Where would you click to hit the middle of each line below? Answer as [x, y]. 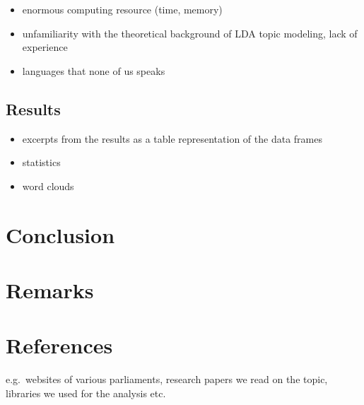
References [59, 345]
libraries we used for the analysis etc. [86, 393]
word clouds [48, 186]
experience [45, 47]
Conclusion [60, 234]
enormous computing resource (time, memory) [122, 9]
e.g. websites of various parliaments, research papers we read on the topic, [167, 379]
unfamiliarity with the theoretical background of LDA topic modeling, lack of [190, 33]
